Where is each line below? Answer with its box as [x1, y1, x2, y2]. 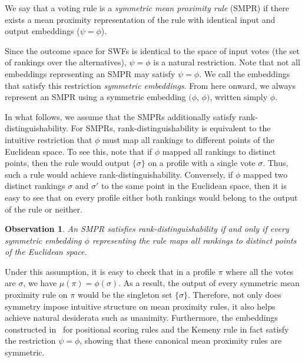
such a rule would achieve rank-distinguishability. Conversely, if [5, 168, 233, 180]
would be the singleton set [77, 288, 173, 301]
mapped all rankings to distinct [162, 145, 276, 157]
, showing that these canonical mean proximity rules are [79, 334, 282, 347]
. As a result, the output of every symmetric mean [118, 277, 300, 289]
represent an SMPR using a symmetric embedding [5, 91, 186, 103]
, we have [23, 277, 57, 289]
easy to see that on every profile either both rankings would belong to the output [5, 191, 298, 203]
